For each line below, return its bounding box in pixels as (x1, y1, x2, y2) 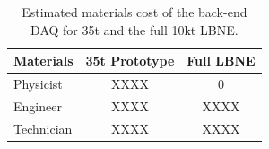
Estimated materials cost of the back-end (22, 3, 247, 21)
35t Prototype (85, 51, 175, 70)
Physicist (13, 74, 63, 93)
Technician (13, 118, 73, 137)
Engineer (13, 96, 62, 115)
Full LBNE (187, 51, 256, 70)
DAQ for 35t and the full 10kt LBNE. (30, 20, 239, 39)
